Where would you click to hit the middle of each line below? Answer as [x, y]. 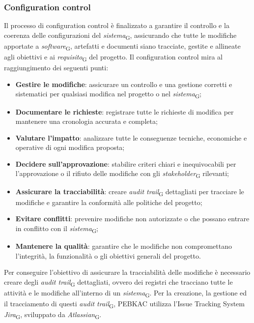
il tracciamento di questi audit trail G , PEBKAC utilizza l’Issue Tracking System [124, 304]
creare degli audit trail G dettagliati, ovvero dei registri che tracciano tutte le [118, 282]
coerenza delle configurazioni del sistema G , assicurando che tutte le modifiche [120, 35]
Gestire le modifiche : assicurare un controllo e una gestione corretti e [124, 84]
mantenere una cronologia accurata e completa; [86, 121]
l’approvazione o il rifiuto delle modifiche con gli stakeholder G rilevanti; [122, 174]
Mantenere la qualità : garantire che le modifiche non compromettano [124, 246]
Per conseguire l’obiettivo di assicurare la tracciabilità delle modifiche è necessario [127, 272]
